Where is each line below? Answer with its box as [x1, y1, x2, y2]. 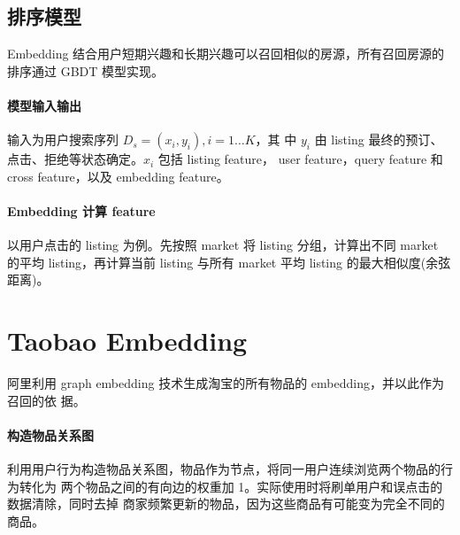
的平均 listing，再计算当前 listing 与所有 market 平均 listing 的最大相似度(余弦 [7, 252, 451, 271]
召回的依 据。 [7, 391, 86, 409]
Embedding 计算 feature [7, 201, 156, 220]
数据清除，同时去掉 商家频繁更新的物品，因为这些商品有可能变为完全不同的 [7, 494, 445, 513]
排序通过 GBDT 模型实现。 [7, 61, 165, 80]
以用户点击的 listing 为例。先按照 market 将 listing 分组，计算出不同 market [7, 236, 439, 254]
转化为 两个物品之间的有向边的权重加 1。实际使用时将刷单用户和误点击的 [19, 477, 443, 495]
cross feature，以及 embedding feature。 [7, 167, 229, 185]
